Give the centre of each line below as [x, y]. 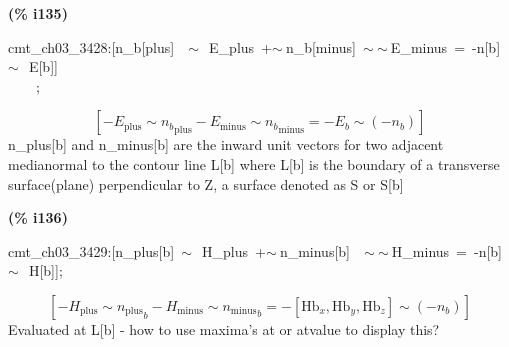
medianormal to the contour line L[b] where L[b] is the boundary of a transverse [254, 163]
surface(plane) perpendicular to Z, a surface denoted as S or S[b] [206, 183]
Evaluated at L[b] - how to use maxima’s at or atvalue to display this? [224, 328]
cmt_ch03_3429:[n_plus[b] [91, 250]
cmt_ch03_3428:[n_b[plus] [91, 46]
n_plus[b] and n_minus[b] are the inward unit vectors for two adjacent [226, 144]
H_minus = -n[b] [446, 250]
